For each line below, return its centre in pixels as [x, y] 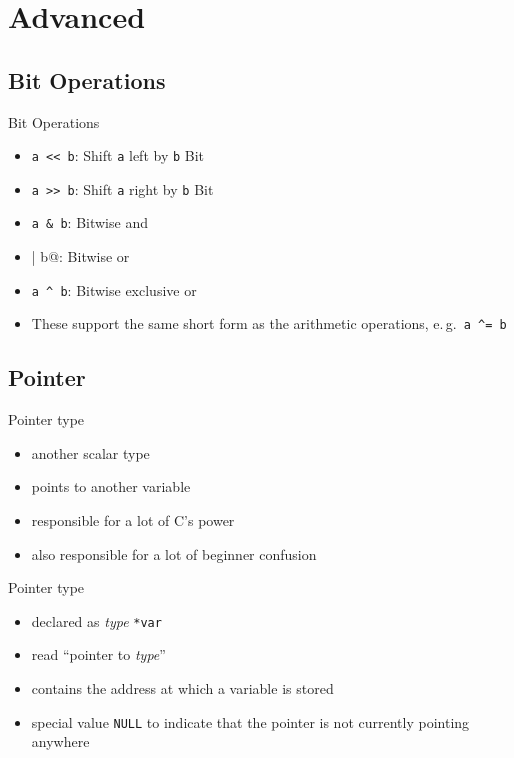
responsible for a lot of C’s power [133, 520]
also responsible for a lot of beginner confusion [174, 553]
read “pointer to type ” [98, 654]
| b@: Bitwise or [80, 256]
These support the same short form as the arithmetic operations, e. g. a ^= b [269, 323]
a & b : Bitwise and [89, 222]
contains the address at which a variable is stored [182, 688]
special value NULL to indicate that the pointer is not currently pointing [250, 721]
